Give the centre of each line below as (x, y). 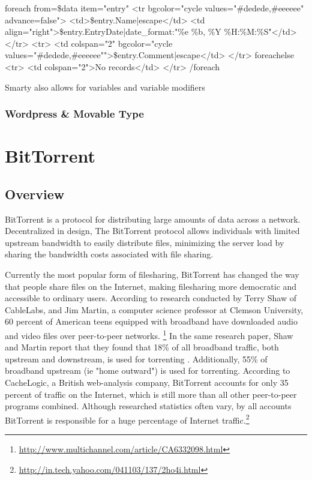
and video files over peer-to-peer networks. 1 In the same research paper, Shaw (149, 334)
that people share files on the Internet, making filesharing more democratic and (151, 286)
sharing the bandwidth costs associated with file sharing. (109, 254)
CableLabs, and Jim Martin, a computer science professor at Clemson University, (154, 309)
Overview (35, 193)
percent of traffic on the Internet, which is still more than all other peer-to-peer (151, 394)
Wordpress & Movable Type (74, 114)
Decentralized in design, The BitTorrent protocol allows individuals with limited (152, 231)
